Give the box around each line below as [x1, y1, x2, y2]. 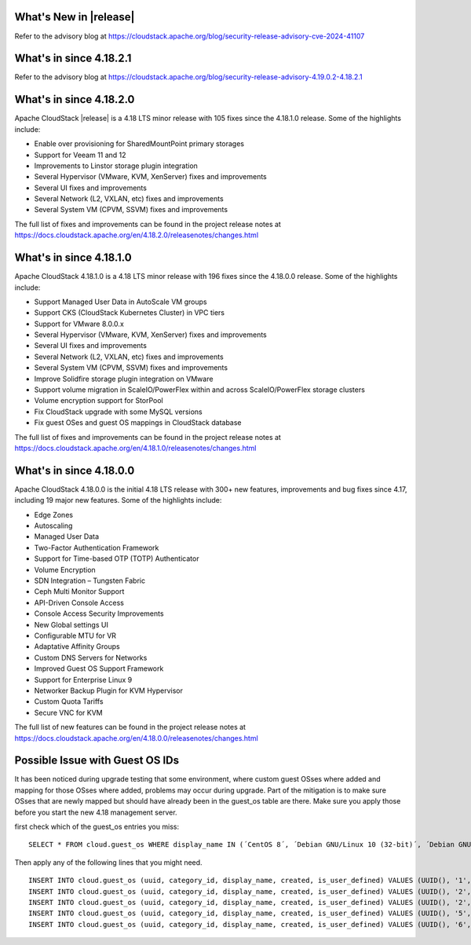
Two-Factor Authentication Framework [34, 543, 159, 552]
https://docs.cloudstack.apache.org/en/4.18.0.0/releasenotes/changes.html [14, 733, 258, 742]
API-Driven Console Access [34, 598, 125, 607]
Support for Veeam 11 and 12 [34, 150, 126, 159]
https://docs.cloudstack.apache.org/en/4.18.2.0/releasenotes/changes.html [14, 230, 259, 240]
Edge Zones [34, 510, 74, 519]
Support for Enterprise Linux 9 [34, 675, 133, 684]
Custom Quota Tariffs [34, 697, 104, 706]
